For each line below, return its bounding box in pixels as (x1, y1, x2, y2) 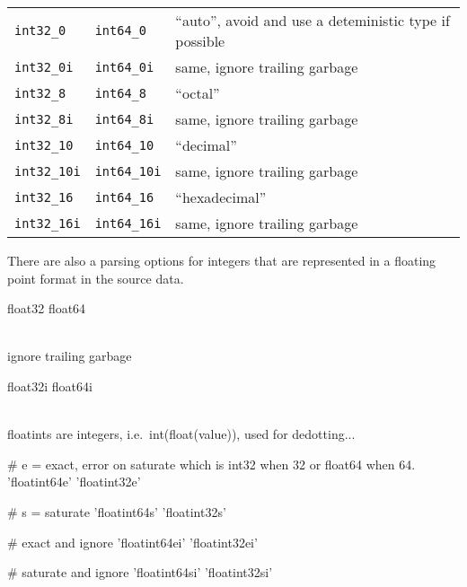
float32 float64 (7, 299, 86, 318)
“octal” (175, 83, 220, 103)
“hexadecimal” (175, 187, 267, 207)
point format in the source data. (7, 268, 184, 287)
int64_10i (94, 163, 162, 179)
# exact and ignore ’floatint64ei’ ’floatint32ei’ (7, 532, 258, 551)
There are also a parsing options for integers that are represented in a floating (7, 251, 436, 269)
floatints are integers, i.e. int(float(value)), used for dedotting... (7, 425, 356, 443)
